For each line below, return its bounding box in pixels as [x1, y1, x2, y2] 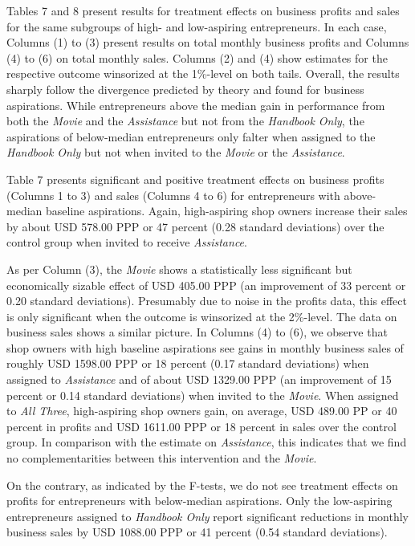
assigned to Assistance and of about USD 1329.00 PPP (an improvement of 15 [6, 371, 392, 388]
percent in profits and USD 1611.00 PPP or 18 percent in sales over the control [6, 418, 397, 434]
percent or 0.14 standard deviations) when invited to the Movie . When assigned [6, 386, 399, 403]
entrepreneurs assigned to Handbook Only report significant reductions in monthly [6, 507, 409, 524]
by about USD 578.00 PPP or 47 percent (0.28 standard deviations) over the [6, 218, 384, 234]
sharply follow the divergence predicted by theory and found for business [6, 80, 364, 97]
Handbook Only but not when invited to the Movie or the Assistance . [6, 144, 345, 161]
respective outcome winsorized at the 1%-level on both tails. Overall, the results [6, 65, 400, 82]
